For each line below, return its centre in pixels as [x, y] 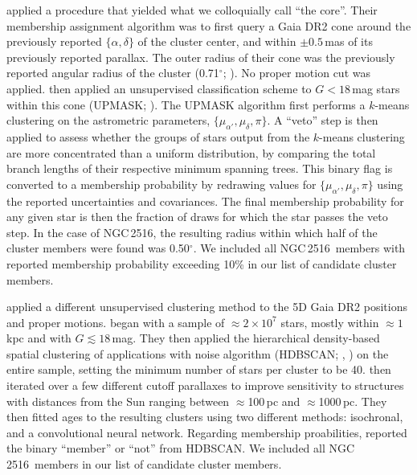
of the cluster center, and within [217, 41]
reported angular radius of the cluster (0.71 [113, 73]
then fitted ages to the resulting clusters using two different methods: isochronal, [205, 417]
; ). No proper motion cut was [296, 73]
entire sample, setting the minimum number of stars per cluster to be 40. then [199, 369]
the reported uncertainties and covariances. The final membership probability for [205, 201]
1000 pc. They [353, 401]
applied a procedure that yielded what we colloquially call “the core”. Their [192, 10]
